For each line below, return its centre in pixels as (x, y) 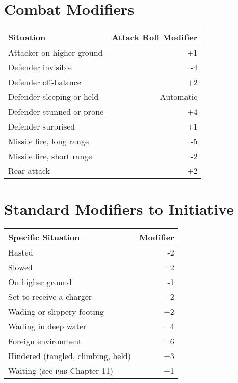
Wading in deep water (47, 326)
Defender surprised (42, 126)
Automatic (179, 97)
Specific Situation (44, 237)
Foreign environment (45, 341)
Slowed (21, 267)
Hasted (21, 252)
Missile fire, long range (49, 141)
